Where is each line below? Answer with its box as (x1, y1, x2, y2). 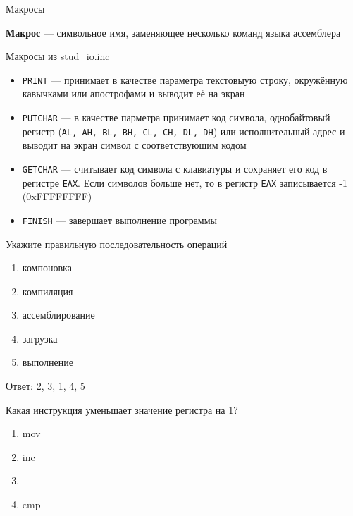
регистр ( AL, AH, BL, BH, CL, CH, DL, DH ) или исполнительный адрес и (22, 123, 345, 138)
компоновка (22, 260, 72, 275)
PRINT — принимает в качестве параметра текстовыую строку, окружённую (22, 72, 348, 87)
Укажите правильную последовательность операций (6, 236, 228, 251)
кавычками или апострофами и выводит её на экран (22, 86, 245, 101)
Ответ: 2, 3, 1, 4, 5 (6, 379, 85, 393)
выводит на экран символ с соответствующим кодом (22, 137, 247, 152)
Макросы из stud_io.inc (6, 49, 110, 63)
